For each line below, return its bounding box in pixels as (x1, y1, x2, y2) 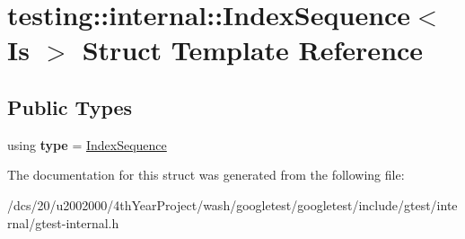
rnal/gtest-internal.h (7, 213, 119, 232)
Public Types (7, 93, 133, 120)
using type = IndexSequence (7, 135, 167, 154)
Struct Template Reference (82, 31, 424, 68)
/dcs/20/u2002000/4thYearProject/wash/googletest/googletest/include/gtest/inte (7, 195, 458, 214)
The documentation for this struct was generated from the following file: (7, 165, 405, 184)
